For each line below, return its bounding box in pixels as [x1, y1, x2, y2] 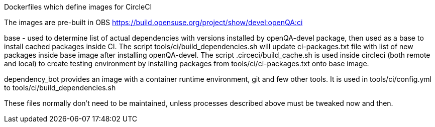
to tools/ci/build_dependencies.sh [4, 83, 116, 92]
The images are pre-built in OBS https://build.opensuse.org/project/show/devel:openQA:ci [4, 18, 303, 27]
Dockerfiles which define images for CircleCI [4, 3, 152, 11]
